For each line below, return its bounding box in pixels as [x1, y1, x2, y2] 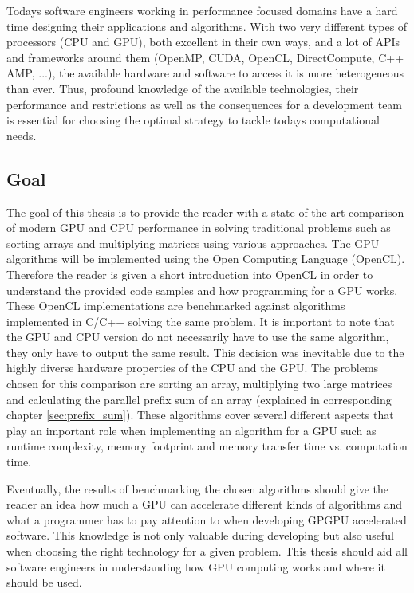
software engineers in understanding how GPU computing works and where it [6, 558, 385, 575]
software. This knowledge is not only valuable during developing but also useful [6, 527, 394, 544]
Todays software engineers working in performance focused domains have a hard [6, 2, 398, 18]
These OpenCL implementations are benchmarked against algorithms [6, 297, 345, 314]
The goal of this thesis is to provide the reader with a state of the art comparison [6, 203, 404, 220]
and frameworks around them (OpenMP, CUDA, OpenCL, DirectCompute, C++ [6, 49, 404, 65]
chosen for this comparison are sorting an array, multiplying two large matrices [6, 375, 392, 392]
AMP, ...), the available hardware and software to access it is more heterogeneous [6, 65, 404, 81]
